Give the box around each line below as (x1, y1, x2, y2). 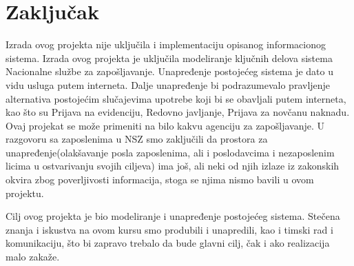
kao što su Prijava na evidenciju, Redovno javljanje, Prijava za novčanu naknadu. (6, 105, 350, 119)
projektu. (6, 185, 44, 200)
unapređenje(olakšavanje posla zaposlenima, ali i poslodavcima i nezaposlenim (6, 145, 335, 159)
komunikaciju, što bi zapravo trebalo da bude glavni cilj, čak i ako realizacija (6, 236, 330, 250)
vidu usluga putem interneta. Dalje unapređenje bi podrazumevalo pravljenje (6, 77, 331, 92)
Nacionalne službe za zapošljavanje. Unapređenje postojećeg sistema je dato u (6, 64, 334, 79)
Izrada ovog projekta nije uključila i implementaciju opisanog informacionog (6, 37, 326, 52)
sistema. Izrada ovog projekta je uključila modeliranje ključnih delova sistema (6, 50, 333, 65)
